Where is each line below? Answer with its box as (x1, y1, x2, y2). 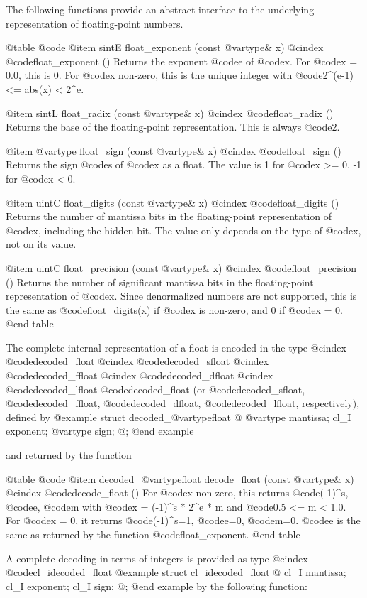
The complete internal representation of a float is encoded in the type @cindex (6, 339, 346, 354)
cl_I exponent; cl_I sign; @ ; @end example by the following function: (6, 578, 307, 593)
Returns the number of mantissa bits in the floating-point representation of (6, 209, 332, 224)
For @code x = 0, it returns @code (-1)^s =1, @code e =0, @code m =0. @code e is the (6, 513, 361, 528)
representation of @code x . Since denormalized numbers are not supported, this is (6, 288, 357, 303)
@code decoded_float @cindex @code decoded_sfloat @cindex (6, 354, 269, 369)
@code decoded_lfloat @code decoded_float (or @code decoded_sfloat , (6, 381, 305, 396)
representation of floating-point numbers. (6, 16, 183, 31)
